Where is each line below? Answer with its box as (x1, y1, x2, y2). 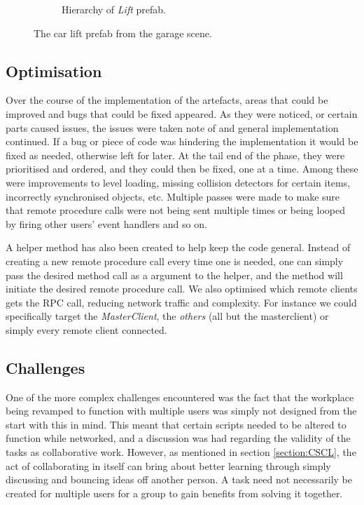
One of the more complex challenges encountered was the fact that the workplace (6, 389, 354, 404)
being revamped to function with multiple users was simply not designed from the (6, 403, 357, 418)
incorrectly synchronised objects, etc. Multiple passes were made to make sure (6, 189, 340, 203)
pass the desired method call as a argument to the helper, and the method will (6, 267, 343, 282)
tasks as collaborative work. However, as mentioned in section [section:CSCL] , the (6, 445, 356, 459)
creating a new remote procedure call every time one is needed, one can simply (6, 253, 344, 268)
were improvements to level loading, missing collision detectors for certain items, (6, 175, 351, 189)
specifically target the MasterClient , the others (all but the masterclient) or (6, 309, 329, 323)
